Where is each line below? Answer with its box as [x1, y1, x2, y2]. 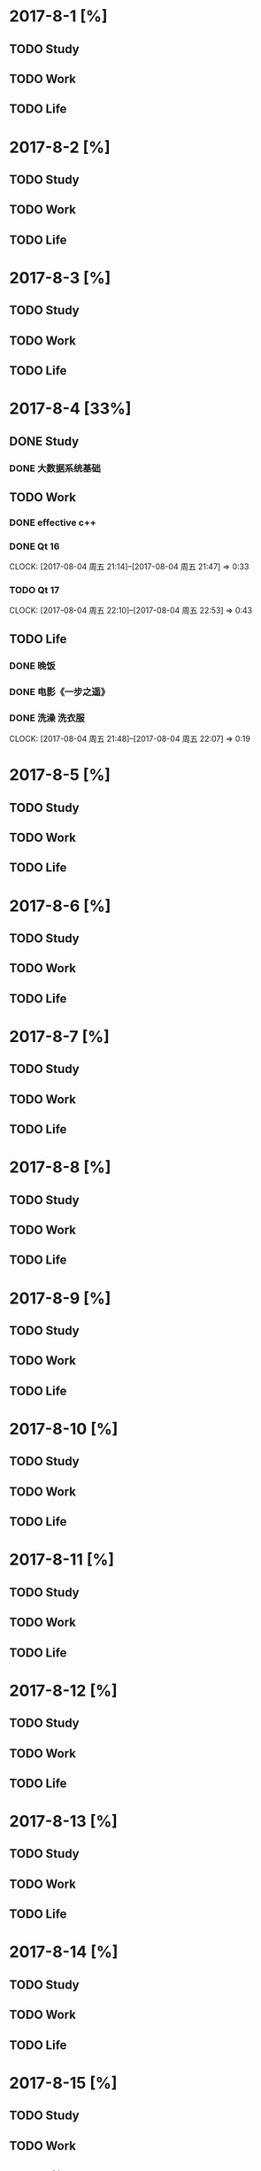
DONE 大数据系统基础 [9, 462, 102, 475]
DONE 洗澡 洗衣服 [9, 711, 86, 723]
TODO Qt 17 [9, 584, 60, 597]
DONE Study [9, 434, 80, 449]
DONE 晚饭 [9, 660, 56, 672]
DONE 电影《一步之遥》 [9, 685, 111, 698]
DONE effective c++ [9, 516, 97, 529]
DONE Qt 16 [9, 540, 60, 552]
